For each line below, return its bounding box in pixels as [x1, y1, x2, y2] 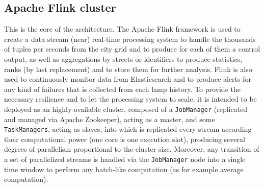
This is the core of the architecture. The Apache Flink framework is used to [4, 24, 241, 34]
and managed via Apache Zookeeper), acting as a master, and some [4, 113, 215, 124]
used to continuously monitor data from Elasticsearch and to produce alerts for [4, 74, 252, 84]
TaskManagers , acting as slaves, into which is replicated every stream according [4, 124, 252, 134]
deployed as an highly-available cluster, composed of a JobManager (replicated [4, 103, 248, 114]
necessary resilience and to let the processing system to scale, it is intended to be [4, 93, 257, 104]
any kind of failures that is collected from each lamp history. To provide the [4, 83, 241, 94]
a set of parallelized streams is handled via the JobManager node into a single [4, 154, 246, 165]
